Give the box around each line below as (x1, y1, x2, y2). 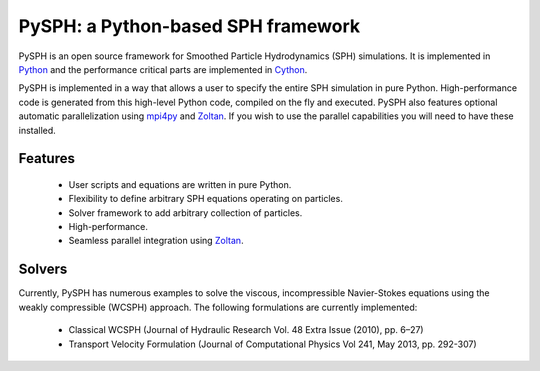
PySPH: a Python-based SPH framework (18, 15, 360, 37)
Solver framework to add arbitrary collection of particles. (68, 206, 303, 219)
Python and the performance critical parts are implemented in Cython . (18, 63, 308, 75)
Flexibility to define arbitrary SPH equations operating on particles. (68, 193, 344, 205)
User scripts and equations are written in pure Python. (68, 178, 292, 190)
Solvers (18, 261, 68, 278)
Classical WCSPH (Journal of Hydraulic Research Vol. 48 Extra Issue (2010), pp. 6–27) (68, 324, 424, 336)
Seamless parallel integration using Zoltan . (68, 235, 244, 247)
